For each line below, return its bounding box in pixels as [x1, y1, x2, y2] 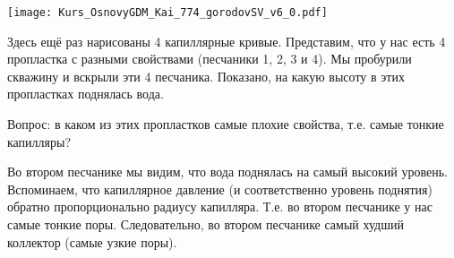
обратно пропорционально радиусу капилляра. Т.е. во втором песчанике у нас [7, 197, 433, 216]
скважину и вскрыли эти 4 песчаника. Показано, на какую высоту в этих [7, 66, 405, 85]
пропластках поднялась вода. [7, 84, 164, 103]
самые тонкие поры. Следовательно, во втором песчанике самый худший [7, 215, 404, 233]
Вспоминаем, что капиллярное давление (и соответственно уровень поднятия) [7, 179, 433, 198]
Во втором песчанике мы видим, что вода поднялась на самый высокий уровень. [7, 162, 448, 181]
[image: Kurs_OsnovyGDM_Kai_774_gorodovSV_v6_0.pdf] [7, 6, 328, 19]
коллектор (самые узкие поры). [7, 232, 177, 251]
